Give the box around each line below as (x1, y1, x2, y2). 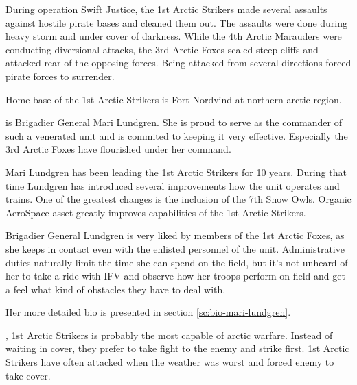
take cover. (5, 368, 51, 382)
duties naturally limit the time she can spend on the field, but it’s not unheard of (5, 255, 348, 269)
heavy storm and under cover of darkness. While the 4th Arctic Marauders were (5, 29, 342, 43)
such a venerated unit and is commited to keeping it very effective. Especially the (5, 128, 348, 142)
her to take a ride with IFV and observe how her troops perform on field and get (5, 269, 345, 283)
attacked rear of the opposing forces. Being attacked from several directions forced (5, 55, 352, 70)
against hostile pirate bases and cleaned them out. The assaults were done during (5, 15, 348, 29)
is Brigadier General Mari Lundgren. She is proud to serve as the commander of (5, 115, 342, 129)
